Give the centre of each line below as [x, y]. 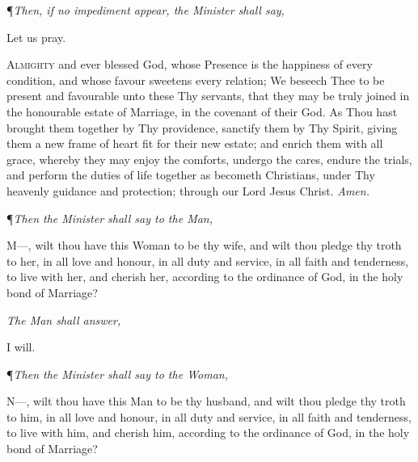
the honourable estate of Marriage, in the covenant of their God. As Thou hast [202, 111]
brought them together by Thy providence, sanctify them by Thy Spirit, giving [202, 127]
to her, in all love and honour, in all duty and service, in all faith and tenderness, [208, 260]
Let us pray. [36, 37]
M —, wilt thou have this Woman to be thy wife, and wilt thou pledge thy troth [204, 245]
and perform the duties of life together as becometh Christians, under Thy [191, 175]
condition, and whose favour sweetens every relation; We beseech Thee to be [196, 80]
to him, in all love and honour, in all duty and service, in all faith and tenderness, [209, 416]
